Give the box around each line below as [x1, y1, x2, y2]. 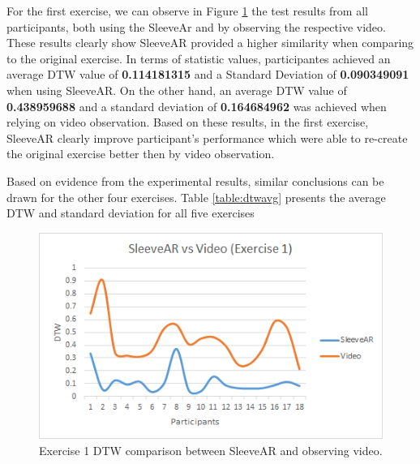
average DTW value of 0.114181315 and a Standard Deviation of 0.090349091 [6, 66, 409, 83]
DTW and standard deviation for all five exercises [6, 204, 255, 221]
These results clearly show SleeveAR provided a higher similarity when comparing [6, 34, 414, 51]
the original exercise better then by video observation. [6, 145, 275, 162]
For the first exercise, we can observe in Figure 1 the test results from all [6, 2, 368, 19]
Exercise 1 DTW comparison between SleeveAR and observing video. [39, 441, 383, 458]
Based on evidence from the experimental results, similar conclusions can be [6, 172, 384, 189]
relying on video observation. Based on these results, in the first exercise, [6, 114, 369, 131]
